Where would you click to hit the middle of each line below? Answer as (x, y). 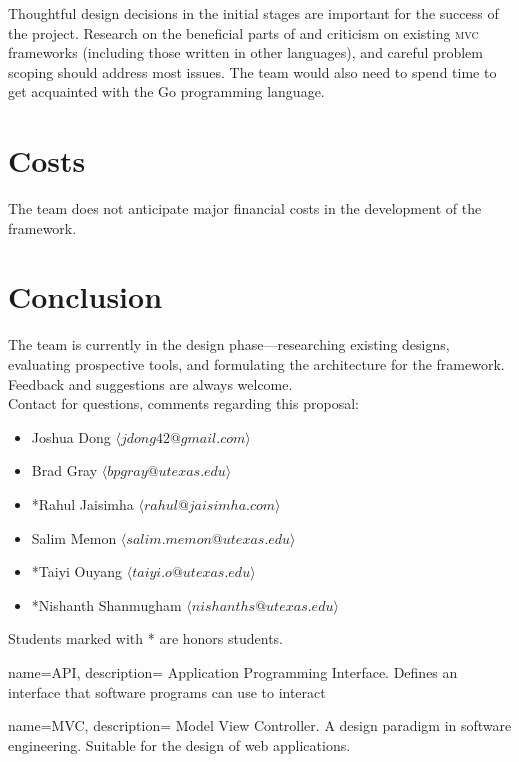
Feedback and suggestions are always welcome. (150, 383)
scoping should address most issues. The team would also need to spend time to (252, 71)
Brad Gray (64, 470)
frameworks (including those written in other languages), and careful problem (245, 52)
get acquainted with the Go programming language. (166, 91)
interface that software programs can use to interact (167, 691)
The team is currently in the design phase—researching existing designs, (229, 344)
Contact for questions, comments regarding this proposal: (183, 403)
